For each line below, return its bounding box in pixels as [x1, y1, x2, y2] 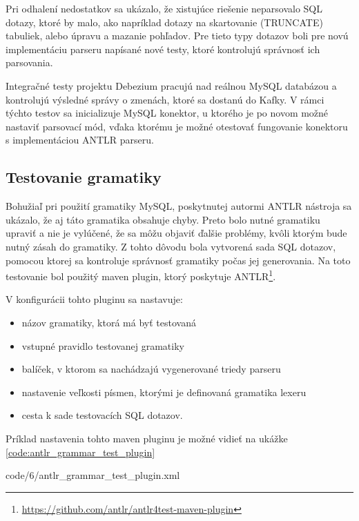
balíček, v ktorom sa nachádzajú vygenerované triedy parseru [21, 362, 281, 376]
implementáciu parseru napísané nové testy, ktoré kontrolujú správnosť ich [6, 41, 320, 56]
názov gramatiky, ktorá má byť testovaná [21, 315, 196, 329]
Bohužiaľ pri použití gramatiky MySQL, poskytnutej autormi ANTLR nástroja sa [6, 199, 352, 213]
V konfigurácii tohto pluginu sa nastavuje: [6, 292, 183, 306]
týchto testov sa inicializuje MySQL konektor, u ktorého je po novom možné [6, 106, 329, 120]
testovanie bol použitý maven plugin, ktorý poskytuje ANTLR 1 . [6, 267, 276, 283]
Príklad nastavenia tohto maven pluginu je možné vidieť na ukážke [6, 431, 288, 445]
